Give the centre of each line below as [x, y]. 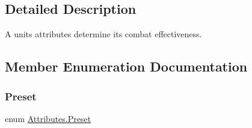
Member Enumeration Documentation [126, 66]
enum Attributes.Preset [48, 118]
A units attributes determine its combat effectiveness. [103, 34]
